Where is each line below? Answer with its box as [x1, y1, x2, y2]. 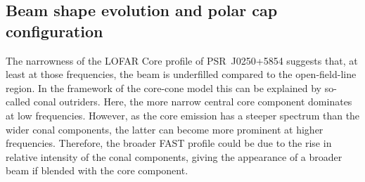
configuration [6, 20, 103, 41]
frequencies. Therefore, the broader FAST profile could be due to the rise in [6, 136, 332, 150]
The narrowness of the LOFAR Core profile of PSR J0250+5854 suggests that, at [6, 53, 358, 67]
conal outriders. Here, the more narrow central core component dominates [33, 94, 352, 109]
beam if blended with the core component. [6, 163, 188, 178]
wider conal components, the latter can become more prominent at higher [6, 122, 324, 136]
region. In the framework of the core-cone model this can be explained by [6, 80, 321, 95]
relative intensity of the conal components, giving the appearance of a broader [6, 149, 342, 164]
